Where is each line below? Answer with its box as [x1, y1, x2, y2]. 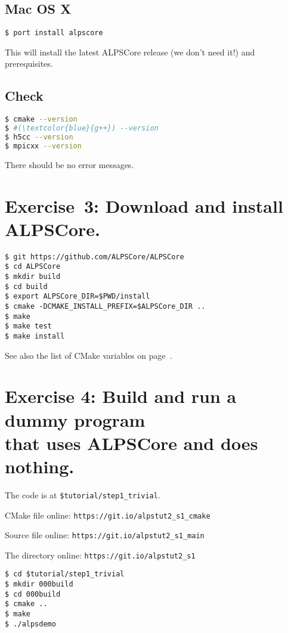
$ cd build [5, 282, 48, 291]
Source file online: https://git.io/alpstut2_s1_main [5, 529, 205, 541]
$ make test [5, 322, 52, 331]
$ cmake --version [5, 115, 78, 124]
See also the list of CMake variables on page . [5, 349, 172, 361]
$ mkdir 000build [5, 580, 73, 589]
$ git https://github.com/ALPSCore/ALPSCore [5, 252, 184, 261]
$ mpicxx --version [5, 141, 82, 150]
